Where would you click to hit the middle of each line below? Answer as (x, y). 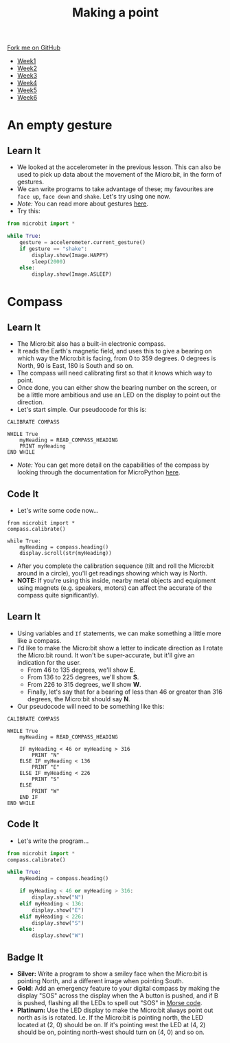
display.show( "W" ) (58, 936)
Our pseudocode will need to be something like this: (91, 706)
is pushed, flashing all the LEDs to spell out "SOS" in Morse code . (110, 1002)
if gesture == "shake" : (54, 249)
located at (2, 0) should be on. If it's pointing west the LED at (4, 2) (111, 1024)
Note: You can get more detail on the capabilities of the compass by (113, 465)
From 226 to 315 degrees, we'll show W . (84, 684)
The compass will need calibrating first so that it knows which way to (115, 373)
